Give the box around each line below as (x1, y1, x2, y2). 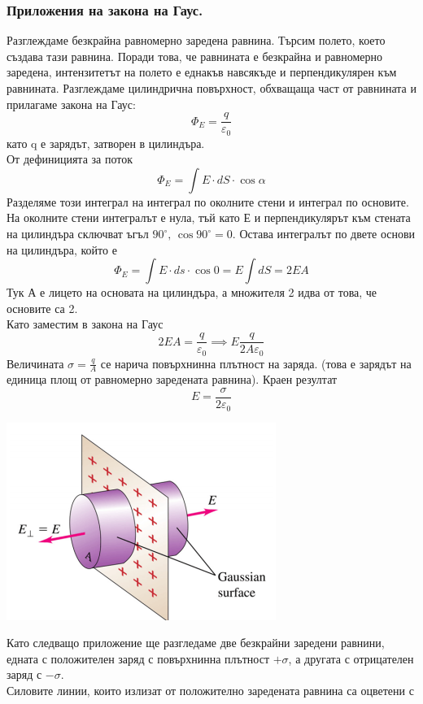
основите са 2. (7, 299, 78, 316)
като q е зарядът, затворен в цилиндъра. (7, 134, 205, 151)
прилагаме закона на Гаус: (7, 95, 136, 112)
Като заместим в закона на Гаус (7, 315, 164, 332)
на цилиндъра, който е (7, 241, 117, 258)
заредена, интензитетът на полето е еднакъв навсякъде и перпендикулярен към (7, 63, 397, 80)
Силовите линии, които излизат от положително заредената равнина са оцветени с (7, 681, 414, 698)
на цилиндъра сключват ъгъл (7, 225, 149, 242)
